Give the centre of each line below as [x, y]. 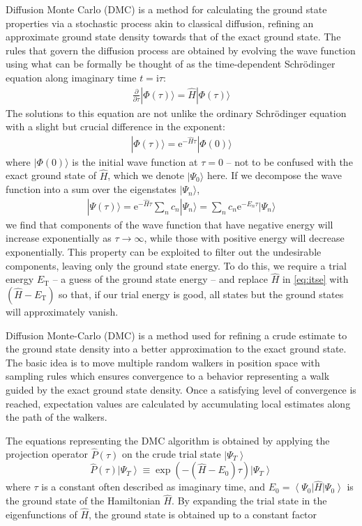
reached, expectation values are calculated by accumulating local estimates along [178, 403]
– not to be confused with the [289, 161]
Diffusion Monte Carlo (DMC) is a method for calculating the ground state [166, 9]
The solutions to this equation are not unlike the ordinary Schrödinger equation [176, 113]
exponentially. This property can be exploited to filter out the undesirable [164, 252]
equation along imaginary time [71, 77]
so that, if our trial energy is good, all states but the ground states [201, 294]
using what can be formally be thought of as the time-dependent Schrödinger [171, 64]
